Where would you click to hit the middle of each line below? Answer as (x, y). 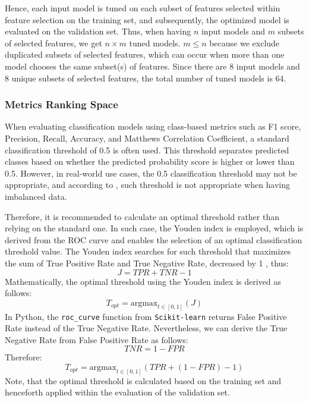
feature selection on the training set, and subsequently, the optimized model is (147, 19)
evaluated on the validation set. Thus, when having (98, 31)
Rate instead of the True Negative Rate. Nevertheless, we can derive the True (146, 328)
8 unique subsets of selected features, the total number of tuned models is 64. (146, 78)
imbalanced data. (36, 196)
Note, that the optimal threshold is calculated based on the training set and (143, 380)
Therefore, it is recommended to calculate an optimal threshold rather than (142, 216)
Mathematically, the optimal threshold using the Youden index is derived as (143, 281)
